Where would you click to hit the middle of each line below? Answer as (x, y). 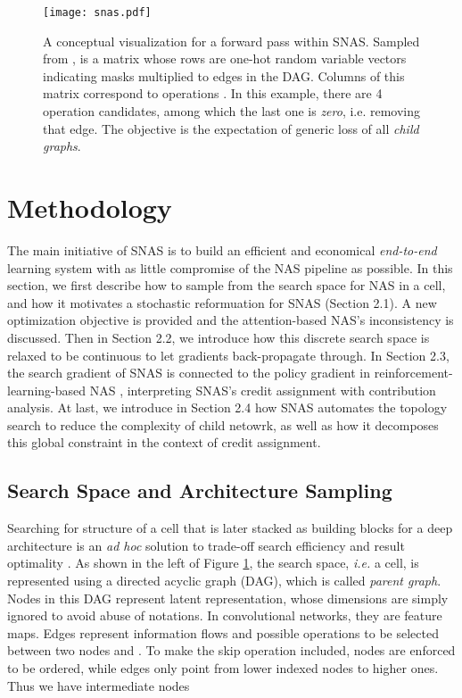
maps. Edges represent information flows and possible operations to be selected (223, 632)
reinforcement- (413, 373)
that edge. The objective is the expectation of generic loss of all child (231, 128)
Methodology (90, 207)
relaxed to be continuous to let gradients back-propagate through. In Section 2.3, (228, 355)
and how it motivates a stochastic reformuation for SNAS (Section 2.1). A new (222, 302)
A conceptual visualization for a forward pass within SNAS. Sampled (231, 41)
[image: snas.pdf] (97, 12)
